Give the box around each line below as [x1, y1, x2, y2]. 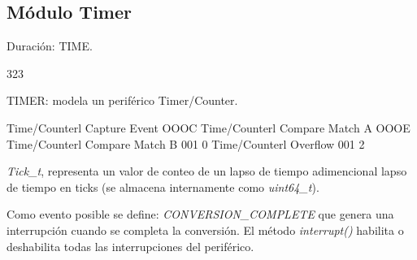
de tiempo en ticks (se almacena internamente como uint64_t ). [7, 178, 319, 195]
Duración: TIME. [7, 37, 93, 54]
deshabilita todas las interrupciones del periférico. [7, 237, 254, 254]
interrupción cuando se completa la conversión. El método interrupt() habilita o [7, 221, 404, 238]
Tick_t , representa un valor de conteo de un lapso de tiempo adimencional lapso [7, 162, 407, 180]
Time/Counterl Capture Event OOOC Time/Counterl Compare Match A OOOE [7, 119, 410, 136]
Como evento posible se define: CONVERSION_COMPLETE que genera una [7, 206, 394, 223]
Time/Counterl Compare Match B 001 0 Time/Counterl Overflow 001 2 [7, 135, 365, 152]
